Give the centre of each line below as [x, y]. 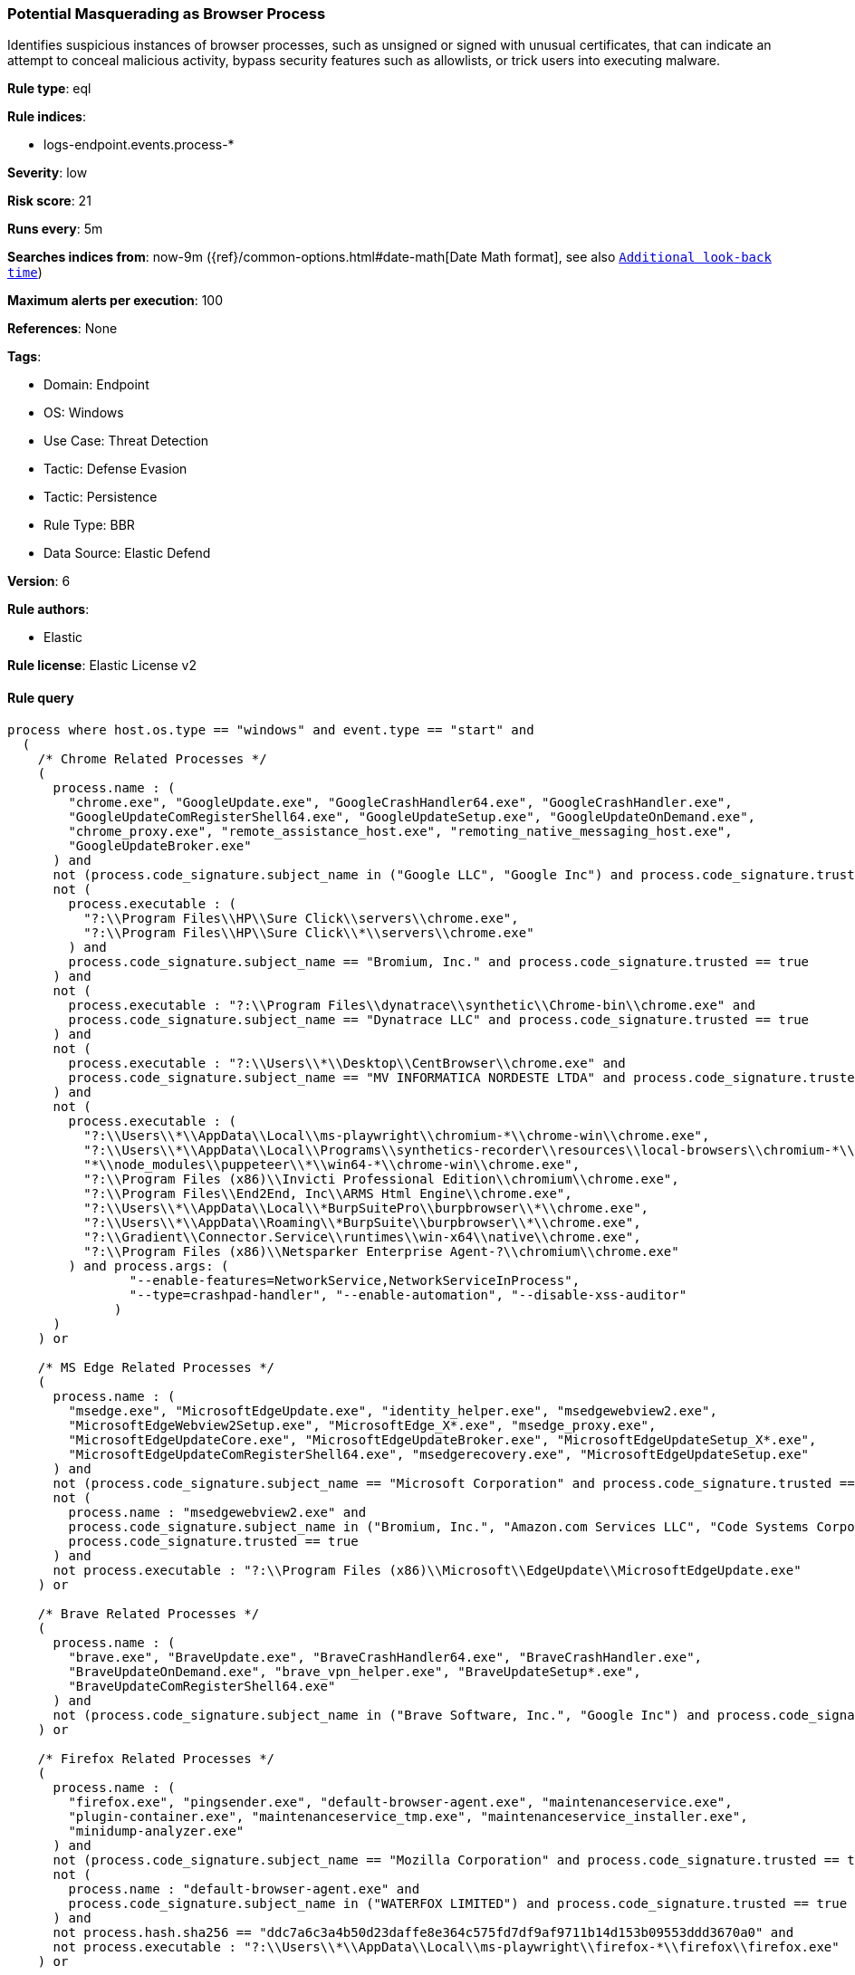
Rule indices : [47, 117]
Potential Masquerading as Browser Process [167, 14]
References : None [62, 329]
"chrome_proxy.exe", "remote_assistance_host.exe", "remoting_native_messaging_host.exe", [400, 831]
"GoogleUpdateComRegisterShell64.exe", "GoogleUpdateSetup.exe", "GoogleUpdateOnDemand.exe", [412, 816]
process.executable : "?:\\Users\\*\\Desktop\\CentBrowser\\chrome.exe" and [347, 1063]
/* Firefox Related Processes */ [156, 1758]
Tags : [24, 357]
